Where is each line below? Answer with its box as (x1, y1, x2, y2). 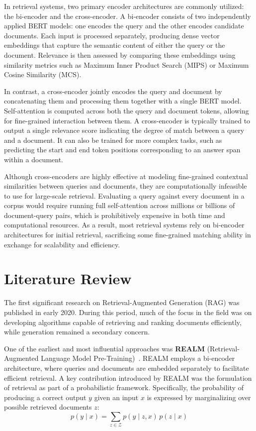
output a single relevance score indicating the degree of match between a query (4, 125, 245, 135)
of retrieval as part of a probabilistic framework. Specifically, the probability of (4, 382, 244, 393)
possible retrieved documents (4, 402, 92, 412)
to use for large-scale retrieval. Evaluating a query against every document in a (4, 190, 245, 201)
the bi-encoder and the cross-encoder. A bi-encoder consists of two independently (4, 10, 251, 21)
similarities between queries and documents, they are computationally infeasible (4, 181, 247, 191)
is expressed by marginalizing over (147, 392, 251, 402)
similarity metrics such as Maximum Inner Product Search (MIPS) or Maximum (4, 59, 249, 70)
